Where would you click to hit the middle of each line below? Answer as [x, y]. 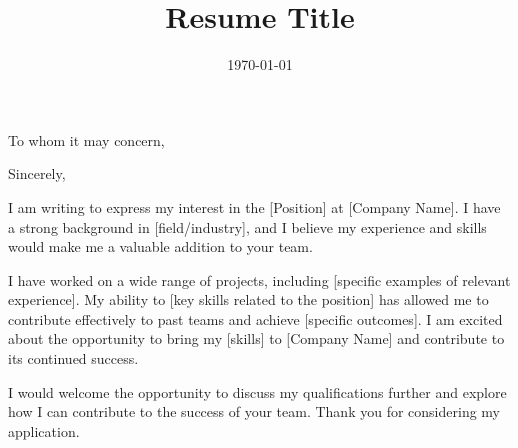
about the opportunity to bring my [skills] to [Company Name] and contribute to [256, 338]
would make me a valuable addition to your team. [160, 246]
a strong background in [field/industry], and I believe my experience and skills [247, 226]
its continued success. [73, 358]
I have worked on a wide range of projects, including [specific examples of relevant [259, 279]
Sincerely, [37, 173]
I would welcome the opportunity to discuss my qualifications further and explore [257, 391]
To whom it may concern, [86, 139]
